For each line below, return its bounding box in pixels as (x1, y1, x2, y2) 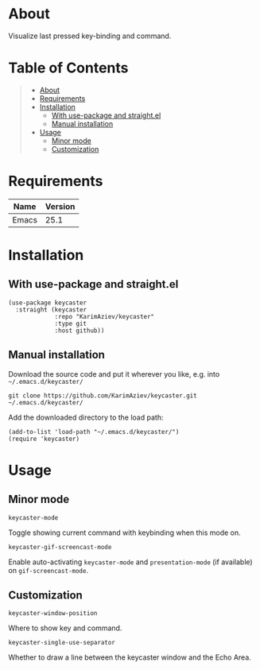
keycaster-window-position (8, 610, 98, 618)
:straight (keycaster (15, 305, 87, 314)
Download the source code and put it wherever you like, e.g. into (8, 369, 220, 378)
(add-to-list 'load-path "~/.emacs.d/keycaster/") (8, 428, 180, 436)
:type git (54, 320, 87, 327)
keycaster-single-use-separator (8, 639, 115, 647)
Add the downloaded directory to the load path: (8, 412, 164, 422)
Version (45, 200, 76, 211)
